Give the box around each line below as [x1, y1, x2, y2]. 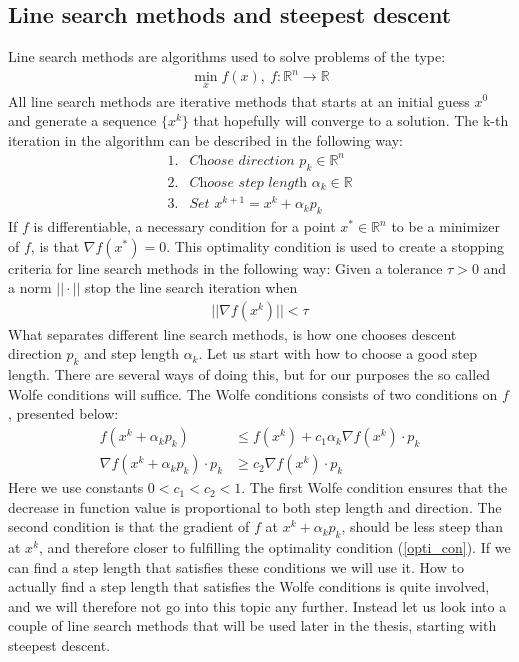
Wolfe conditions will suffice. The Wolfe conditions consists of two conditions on [8, 383, 498, 404]
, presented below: [8, 403, 119, 424]
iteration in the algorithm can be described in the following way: [8, 129, 403, 150]
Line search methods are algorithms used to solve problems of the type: [8, 46, 446, 67]
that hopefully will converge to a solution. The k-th [193, 110, 509, 131]
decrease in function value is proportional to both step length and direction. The [8, 496, 502, 517]
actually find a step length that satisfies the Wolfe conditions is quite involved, [8, 576, 490, 597]
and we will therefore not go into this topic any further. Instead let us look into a [8, 595, 507, 616]
